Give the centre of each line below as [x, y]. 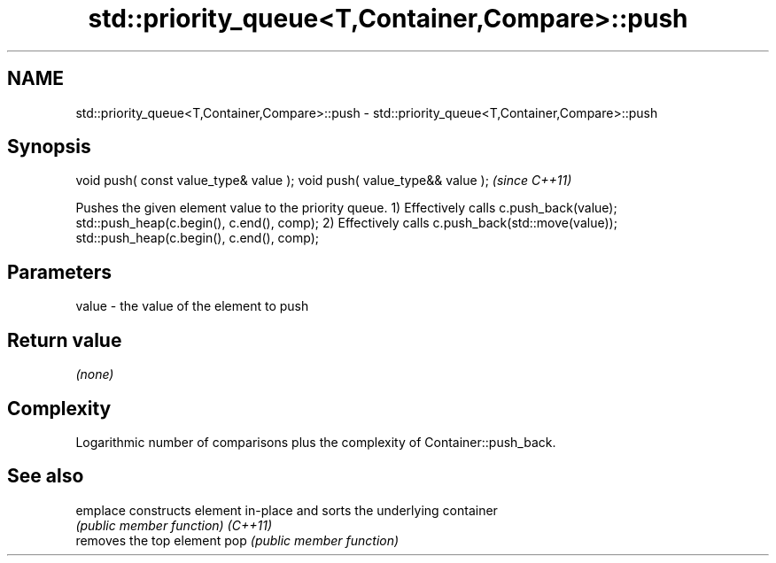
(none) [95, 374]
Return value [65, 340]
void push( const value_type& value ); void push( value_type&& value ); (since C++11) [324, 181]
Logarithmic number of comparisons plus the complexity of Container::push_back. [316, 442]
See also [46, 476]
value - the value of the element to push [192, 306]
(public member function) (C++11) [174, 525]
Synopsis [49, 147]
